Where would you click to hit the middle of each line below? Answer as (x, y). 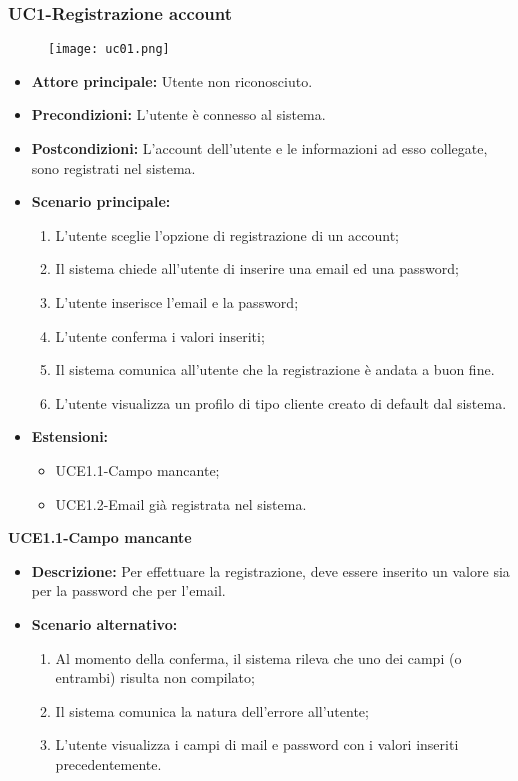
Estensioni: (70, 436)
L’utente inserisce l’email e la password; (177, 302)
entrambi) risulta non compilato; (155, 677)
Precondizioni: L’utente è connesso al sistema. (178, 114)
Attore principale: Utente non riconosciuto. (172, 80)
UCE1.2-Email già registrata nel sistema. (181, 503)
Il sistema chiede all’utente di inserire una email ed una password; (257, 268)
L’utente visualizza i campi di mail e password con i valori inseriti (257, 744)
